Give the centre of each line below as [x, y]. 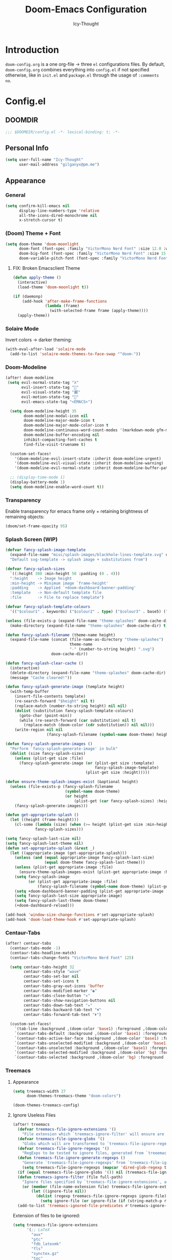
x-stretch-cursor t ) [41, 220]
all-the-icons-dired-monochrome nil [58, 215]
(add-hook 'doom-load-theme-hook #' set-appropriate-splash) [71, 919]
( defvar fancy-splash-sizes [35, 569]
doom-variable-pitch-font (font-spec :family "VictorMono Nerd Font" [94, 258]
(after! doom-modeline [29, 378]
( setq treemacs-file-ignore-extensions [55, 1225]
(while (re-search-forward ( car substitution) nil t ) [78, 720]
